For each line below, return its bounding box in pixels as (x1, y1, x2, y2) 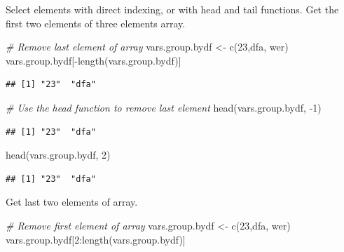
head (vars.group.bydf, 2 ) (6, 147, 111, 162)
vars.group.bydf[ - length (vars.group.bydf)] (6, 53, 181, 67)
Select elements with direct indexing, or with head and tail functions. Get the (6, 2, 339, 16)
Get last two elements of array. (6, 194, 138, 209)
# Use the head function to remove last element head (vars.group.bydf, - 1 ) (6, 100, 322, 114)
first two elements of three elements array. (6, 15, 186, 30)
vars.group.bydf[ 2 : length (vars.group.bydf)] (6, 232, 186, 246)
